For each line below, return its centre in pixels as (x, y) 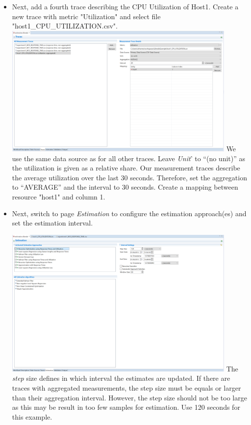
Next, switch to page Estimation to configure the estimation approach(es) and (129, 213)
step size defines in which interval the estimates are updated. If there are (121, 378)
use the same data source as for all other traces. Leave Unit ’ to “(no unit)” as (128, 158)
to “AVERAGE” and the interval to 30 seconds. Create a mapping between (125, 187)
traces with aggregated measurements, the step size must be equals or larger (126, 388)
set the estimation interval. (52, 223)
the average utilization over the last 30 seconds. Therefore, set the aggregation (129, 177)
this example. (32, 416)
